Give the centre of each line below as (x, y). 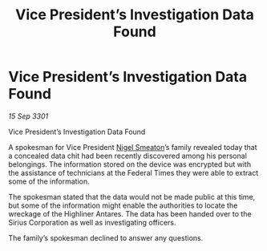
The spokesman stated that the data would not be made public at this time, (132, 196)
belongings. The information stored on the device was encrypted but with (129, 164)
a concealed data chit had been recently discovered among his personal (127, 156)
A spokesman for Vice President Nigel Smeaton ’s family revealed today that (133, 147)
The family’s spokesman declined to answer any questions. (106, 237)
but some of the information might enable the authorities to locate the (123, 205)
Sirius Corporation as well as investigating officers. (92, 222)
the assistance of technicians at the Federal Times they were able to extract (133, 172)
